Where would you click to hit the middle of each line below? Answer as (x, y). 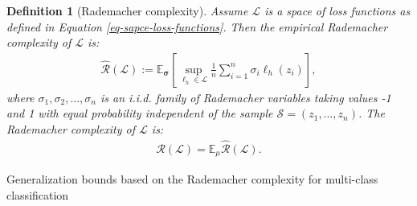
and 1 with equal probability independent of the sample (140, 113)
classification (38, 194)
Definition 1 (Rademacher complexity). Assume (127, 10)
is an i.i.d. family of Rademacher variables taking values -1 (246, 97)
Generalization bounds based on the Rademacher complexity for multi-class (192, 179)
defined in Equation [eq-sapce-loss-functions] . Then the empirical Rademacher (197, 26)
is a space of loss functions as (337, 10)
